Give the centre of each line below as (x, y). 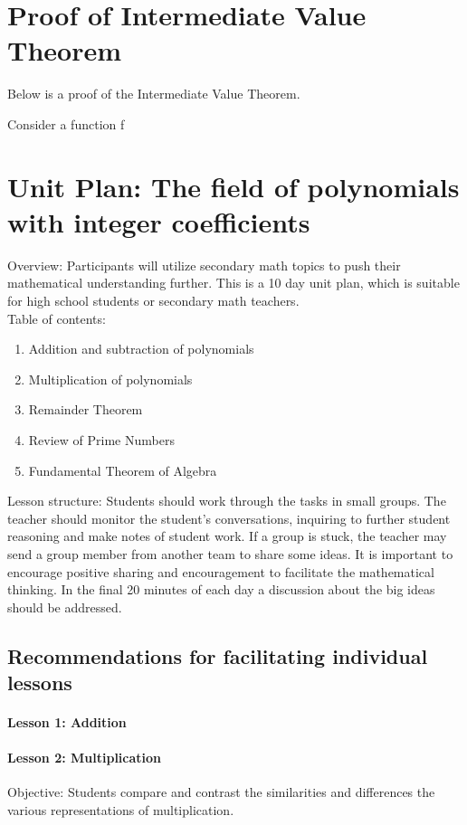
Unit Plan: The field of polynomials (233, 186)
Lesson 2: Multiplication (85, 758)
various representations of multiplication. (121, 810)
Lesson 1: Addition (67, 722)
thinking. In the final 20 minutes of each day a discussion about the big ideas (221, 589)
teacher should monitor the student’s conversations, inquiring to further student (229, 518)
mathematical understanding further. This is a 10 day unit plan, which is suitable (233, 283)
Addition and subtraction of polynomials (141, 349)
